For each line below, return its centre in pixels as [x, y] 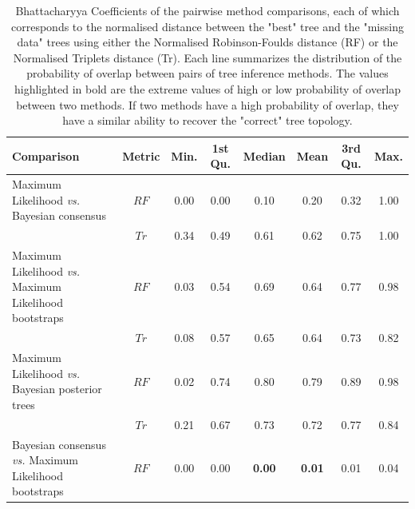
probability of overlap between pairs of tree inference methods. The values [207, 73]
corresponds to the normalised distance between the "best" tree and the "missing [207, 26]
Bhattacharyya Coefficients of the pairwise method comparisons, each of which [207, 10]
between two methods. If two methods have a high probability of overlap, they [207, 104]
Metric [141, 155]
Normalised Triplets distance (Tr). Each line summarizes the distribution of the [207, 57]
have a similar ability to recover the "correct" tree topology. [207, 120]
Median [264, 155]
